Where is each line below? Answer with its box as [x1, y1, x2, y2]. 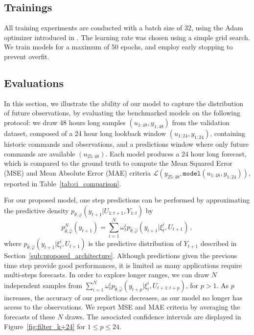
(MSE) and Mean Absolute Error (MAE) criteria [4, 167, 151, 178]
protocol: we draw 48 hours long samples [4, 117, 126, 127]
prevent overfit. [4, 51, 49, 61]
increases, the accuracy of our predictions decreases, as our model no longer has [4, 292, 243, 302]
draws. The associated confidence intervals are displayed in [65, 312, 241, 322]
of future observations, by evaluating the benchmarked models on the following [4, 108, 240, 118]
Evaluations [4, 75, 64, 90]
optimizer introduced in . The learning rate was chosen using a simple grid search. [4, 32, 250, 42]
